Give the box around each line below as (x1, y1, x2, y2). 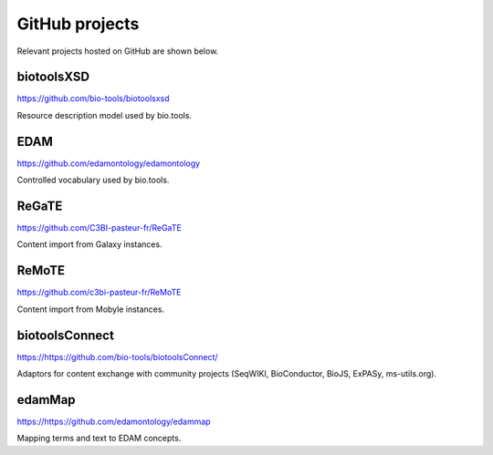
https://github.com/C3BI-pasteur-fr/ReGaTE (16, 222, 182, 233)
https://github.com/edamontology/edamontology (16, 158, 201, 169)
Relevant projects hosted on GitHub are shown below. (16, 46, 219, 57)
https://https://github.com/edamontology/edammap (16, 416, 211, 427)
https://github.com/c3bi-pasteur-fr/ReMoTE (16, 287, 182, 298)
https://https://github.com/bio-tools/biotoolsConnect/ (16, 351, 218, 362)
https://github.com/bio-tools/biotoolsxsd (16, 93, 170, 104)
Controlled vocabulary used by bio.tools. (16, 174, 170, 186)
